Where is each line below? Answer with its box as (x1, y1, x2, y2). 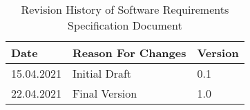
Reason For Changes (72, 45, 186, 60)
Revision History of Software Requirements (21, 1, 229, 17)
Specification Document (68, 17, 182, 33)
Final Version (72, 85, 137, 101)
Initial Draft (72, 65, 132, 81)
